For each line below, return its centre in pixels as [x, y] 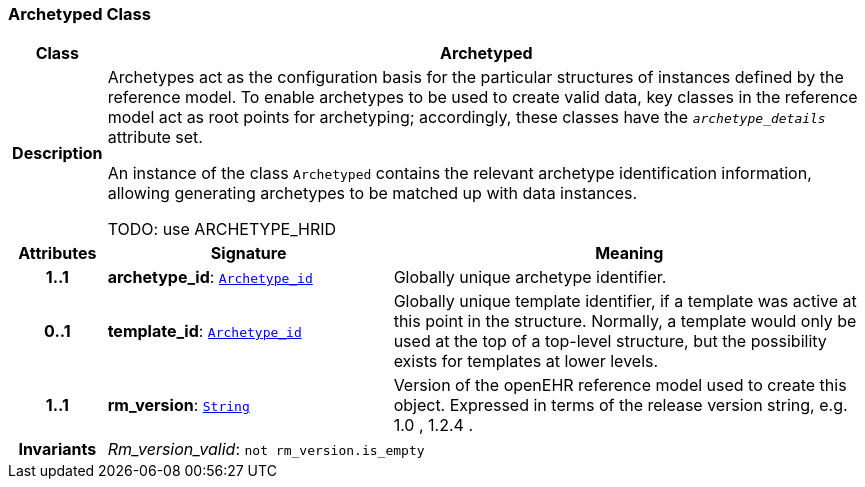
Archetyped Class [79, 14]
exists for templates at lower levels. [526, 361]
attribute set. [155, 137]
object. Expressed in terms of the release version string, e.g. [620, 405]
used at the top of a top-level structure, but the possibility [610, 341]
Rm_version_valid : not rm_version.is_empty [266, 449]
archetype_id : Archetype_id [210, 277]
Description [57, 153]
